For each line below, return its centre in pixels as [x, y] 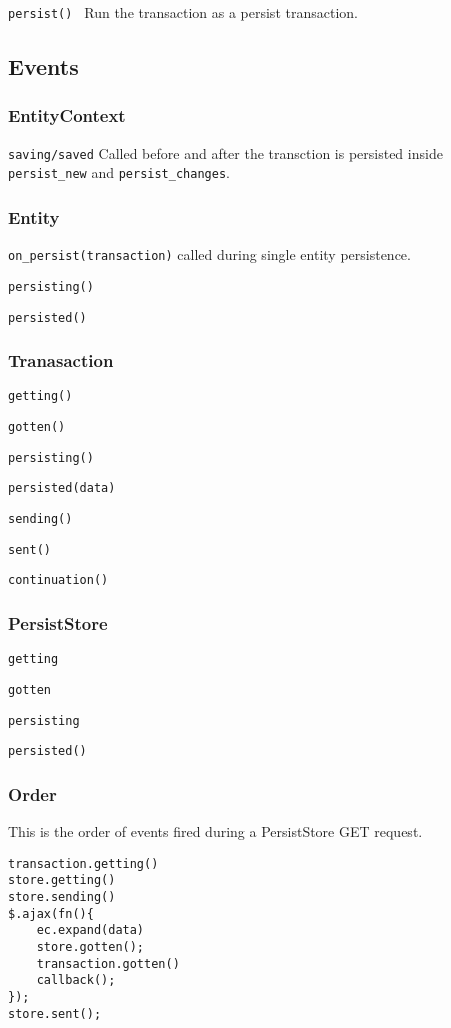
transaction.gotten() [108, 963]
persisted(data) [62, 488]
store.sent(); [55, 1013]
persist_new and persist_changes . [119, 172]
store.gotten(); [90, 946]
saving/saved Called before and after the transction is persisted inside [225, 152]
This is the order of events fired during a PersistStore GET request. [215, 831]
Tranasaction [61, 360]
